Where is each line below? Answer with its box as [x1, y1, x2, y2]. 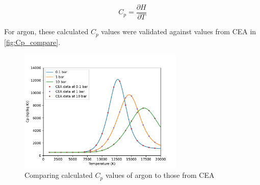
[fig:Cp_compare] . [4, 36, 61, 47]
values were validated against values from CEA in [101, 26, 256, 37]
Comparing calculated [24, 170, 93, 180]
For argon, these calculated [4, 26, 89, 37]
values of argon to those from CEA [105, 170, 215, 180]
